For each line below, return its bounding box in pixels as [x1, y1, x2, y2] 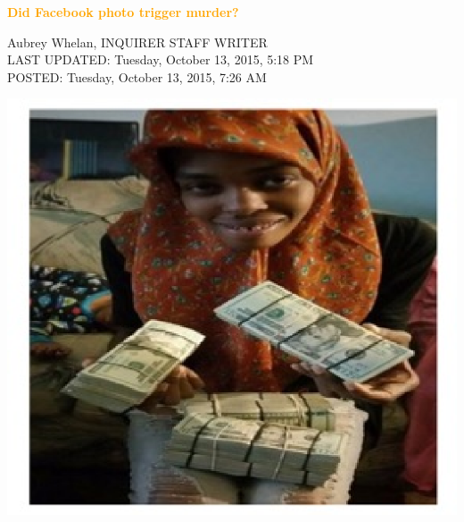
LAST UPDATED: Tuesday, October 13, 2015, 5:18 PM [7, 50, 314, 69]
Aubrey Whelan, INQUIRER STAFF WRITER [7, 32, 268, 51]
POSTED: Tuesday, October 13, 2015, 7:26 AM [7, 67, 267, 86]
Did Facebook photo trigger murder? [7, 3, 239, 21]
